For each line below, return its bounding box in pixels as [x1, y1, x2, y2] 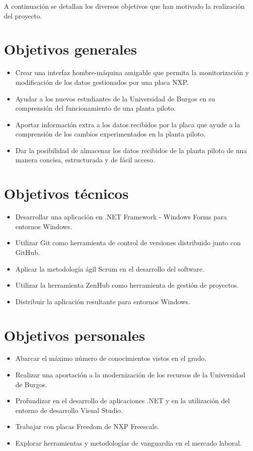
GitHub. [15, 247, 40, 257]
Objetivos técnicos [4, 183, 129, 203]
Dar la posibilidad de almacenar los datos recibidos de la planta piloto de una [15, 145, 247, 155]
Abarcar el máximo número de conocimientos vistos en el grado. [15, 353, 207, 363]
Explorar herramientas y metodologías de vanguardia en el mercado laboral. [15, 438, 242, 448]
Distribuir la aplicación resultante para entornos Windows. [15, 296, 190, 306]
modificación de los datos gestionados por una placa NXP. [15, 77, 189, 87]
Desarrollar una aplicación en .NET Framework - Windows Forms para [15, 212, 227, 222]
